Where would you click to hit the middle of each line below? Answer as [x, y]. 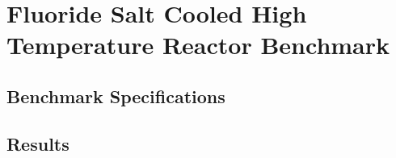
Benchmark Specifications [116, 96]
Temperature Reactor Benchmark [198, 45]
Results [38, 143]
